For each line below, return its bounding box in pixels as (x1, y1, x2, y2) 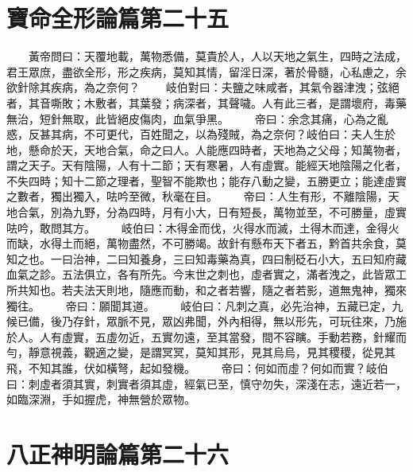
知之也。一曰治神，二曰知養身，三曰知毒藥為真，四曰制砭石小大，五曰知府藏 (6, 250, 407, 267)
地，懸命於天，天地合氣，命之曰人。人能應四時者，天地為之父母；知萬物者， (6, 141, 407, 158)
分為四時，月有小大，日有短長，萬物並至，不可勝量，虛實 (106, 204, 407, 220)
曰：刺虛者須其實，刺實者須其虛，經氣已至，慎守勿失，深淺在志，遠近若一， (6, 375, 407, 392)
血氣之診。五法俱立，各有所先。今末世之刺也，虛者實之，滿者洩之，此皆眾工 (6, 266, 407, 283)
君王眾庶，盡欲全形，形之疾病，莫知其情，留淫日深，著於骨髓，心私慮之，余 (6, 63, 407, 80)
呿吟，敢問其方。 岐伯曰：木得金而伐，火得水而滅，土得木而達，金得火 (6, 219, 399, 236)
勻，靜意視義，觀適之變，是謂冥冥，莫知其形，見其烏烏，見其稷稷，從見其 (6, 344, 396, 361)
